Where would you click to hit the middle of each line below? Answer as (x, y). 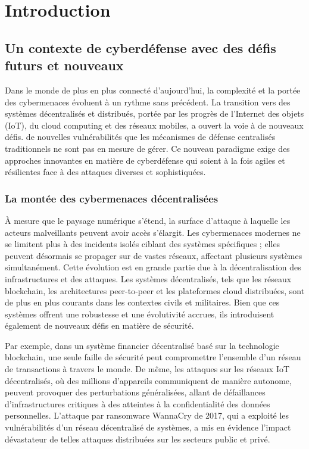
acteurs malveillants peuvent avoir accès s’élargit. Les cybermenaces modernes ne (153, 232)
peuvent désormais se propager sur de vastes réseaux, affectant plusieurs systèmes (154, 255)
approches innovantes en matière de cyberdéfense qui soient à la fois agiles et (145, 160)
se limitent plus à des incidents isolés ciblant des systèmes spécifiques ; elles (143, 244)
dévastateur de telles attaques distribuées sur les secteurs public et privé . (138, 439)
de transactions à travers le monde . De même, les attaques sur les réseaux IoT (147, 369)
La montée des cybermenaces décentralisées (112, 198)
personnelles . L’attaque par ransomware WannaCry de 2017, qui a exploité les (147, 415)
